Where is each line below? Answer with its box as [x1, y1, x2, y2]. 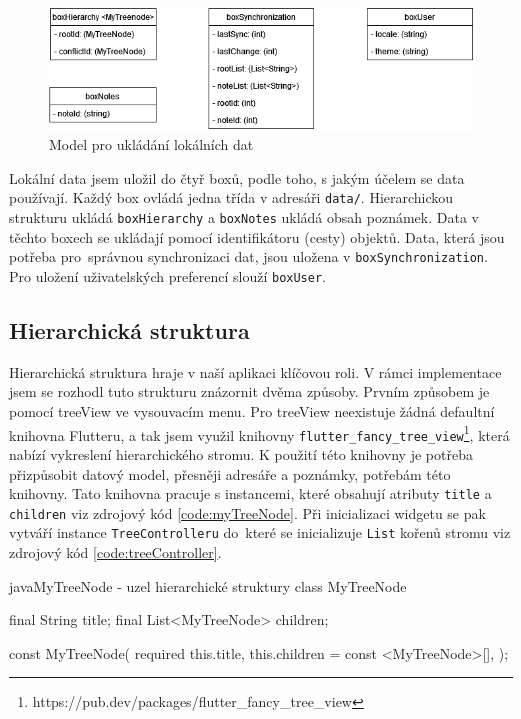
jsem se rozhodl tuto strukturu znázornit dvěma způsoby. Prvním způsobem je [9, 381, 490, 402]
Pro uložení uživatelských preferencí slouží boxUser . [9, 265, 326, 286]
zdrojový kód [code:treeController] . [9, 542, 222, 563]
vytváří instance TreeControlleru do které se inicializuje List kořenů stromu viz [9, 522, 511, 543]
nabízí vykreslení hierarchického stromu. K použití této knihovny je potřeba [9, 443, 473, 464]
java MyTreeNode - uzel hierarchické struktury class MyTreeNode [9, 575, 407, 596]
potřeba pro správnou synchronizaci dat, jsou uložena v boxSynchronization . [9, 246, 488, 267]
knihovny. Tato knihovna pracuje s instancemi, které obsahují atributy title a [9, 483, 492, 504]
